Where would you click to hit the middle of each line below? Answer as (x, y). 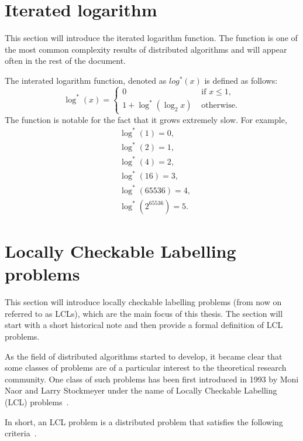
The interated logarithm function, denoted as (86, 80)
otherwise (218, 106)
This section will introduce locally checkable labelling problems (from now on (143, 302)
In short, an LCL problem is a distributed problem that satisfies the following (144, 421)
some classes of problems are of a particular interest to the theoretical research (146, 367)
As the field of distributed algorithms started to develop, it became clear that (144, 356)
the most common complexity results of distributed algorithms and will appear (146, 49)
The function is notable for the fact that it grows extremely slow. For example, (146, 119)
